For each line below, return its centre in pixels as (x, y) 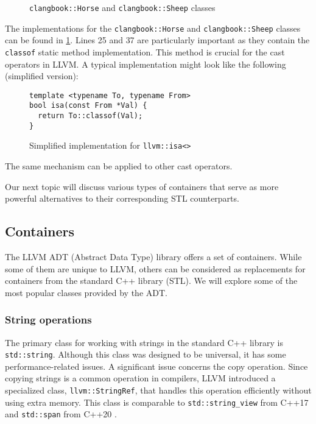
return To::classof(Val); (90, 116)
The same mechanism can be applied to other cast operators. (119, 166)
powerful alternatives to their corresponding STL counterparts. (122, 198)
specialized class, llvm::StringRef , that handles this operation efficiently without (158, 390)
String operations (48, 320)
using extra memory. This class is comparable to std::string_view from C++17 (157, 402)
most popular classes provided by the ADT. (86, 292)
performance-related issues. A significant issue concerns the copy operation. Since (156, 366)
